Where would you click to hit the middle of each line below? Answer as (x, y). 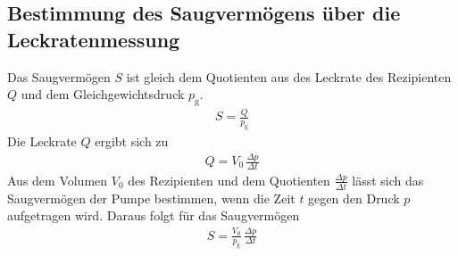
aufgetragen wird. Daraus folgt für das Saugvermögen (154, 215)
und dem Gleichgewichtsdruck (103, 94)
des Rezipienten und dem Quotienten (229, 180)
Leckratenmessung (94, 39)
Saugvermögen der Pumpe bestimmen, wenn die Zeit (151, 198)
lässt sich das (388, 180)
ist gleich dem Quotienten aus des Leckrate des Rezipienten (289, 76)
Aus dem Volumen (58, 180)
